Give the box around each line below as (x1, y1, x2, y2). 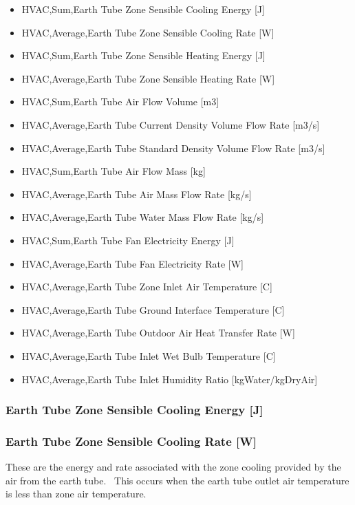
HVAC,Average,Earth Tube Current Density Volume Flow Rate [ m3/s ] (21, 117, 320, 131)
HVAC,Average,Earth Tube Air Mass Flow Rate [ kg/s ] (21, 186, 252, 201)
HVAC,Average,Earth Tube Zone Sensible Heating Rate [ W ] (21, 71, 275, 85)
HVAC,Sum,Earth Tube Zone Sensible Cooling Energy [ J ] (21, 2, 265, 16)
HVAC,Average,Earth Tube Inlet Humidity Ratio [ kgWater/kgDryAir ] (21, 372, 318, 386)
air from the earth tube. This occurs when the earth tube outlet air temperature (6, 473, 349, 487)
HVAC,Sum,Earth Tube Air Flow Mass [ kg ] (21, 164, 206, 178)
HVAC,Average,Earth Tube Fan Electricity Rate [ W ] (21, 256, 244, 270)
